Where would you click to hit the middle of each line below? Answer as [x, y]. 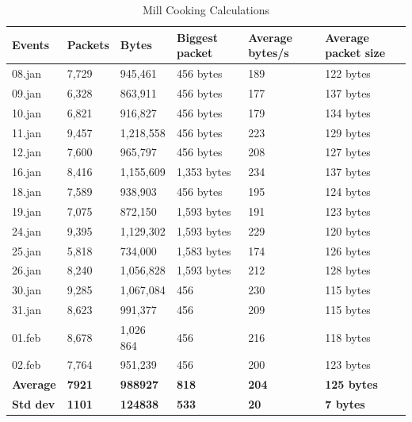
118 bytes [348, 337]
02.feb [27, 364]
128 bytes [348, 270]
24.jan [27, 230]
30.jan [27, 290]
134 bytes [348, 112]
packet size [355, 53]
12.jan [27, 152]
